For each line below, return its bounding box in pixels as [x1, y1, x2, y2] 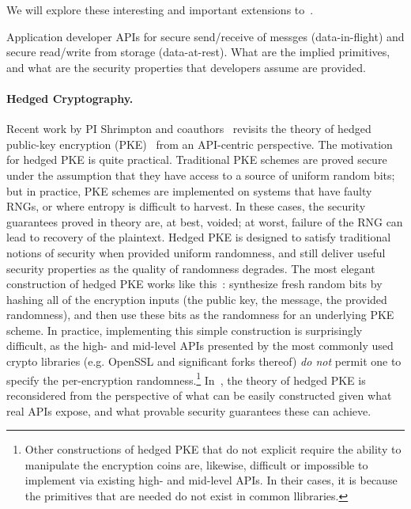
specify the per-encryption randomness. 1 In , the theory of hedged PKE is [6, 369, 366, 388]
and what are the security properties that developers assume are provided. [6, 59, 366, 75]
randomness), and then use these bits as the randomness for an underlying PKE [6, 306, 394, 323]
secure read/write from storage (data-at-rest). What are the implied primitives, [6, 44, 390, 60]
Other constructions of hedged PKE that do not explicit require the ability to [25, 441, 402, 458]
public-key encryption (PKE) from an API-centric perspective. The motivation [6, 135, 393, 152]
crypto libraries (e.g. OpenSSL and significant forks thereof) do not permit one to [6, 353, 402, 370]
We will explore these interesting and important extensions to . [6, 2, 314, 17]
